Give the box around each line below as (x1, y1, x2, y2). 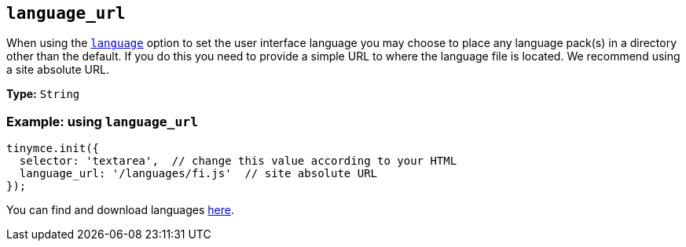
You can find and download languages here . (6, 203, 234, 217)
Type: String (6, 87, 80, 101)
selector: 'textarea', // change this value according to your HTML (19, 154, 457, 168)
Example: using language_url (6, 113, 199, 129)
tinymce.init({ (6, 142, 100, 155)
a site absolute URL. (6, 63, 109, 77)
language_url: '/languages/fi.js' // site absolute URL (19, 167, 378, 180)
